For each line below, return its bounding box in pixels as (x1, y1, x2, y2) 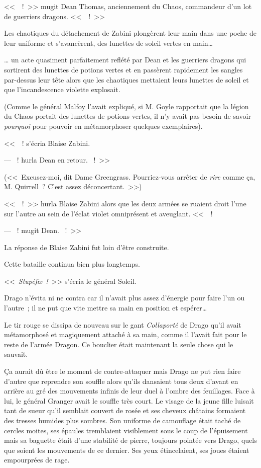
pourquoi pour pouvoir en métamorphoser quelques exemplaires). (4, 120, 203, 131)
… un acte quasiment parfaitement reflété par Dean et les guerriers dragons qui (4, 54, 246, 65)
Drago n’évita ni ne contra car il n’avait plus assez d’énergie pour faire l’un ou (4, 292, 245, 303)
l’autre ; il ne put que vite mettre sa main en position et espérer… (4, 302, 207, 313)
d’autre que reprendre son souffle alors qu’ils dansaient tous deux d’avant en (4, 375, 238, 386)
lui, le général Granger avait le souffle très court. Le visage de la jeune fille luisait (4, 395, 254, 406)
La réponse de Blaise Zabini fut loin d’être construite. (4, 242, 169, 252)
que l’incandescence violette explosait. (4, 84, 120, 95)
